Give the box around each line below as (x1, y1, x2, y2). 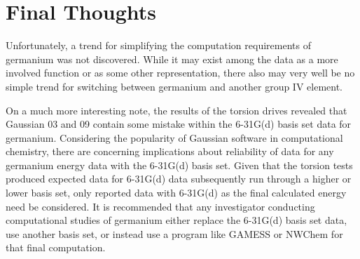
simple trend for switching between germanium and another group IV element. (6, 79, 343, 93)
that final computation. (6, 240, 106, 255)
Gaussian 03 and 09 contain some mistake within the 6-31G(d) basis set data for (6, 117, 352, 131)
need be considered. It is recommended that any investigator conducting (6, 199, 315, 213)
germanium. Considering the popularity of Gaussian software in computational (6, 130, 343, 145)
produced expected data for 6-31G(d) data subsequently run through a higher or (6, 171, 352, 186)
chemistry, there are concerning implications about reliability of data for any (6, 144, 334, 159)
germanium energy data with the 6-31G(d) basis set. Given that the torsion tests (6, 157, 353, 172)
